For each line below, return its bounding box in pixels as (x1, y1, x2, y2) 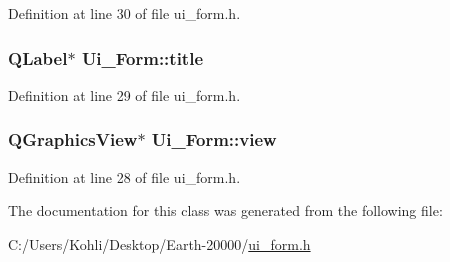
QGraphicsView (8, 127, 138, 152)
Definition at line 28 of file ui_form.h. (8, 166, 241, 187)
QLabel (8, 45, 68, 70)
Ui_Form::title (81, 45, 204, 70)
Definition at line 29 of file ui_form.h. (8, 84, 241, 105)
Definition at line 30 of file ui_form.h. (8, 3, 241, 23)
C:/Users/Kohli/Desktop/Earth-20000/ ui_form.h (8, 233, 311, 254)
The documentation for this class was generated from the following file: (8, 200, 443, 221)
